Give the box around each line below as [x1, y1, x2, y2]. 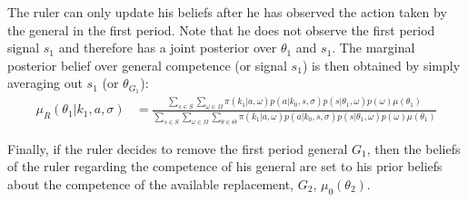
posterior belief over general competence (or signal [7, 55, 287, 74]
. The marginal [332, 38, 415, 57]
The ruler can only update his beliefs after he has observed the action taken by [7, 3, 447, 21]
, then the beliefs [366, 139, 461, 158]
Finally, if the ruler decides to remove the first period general [7, 139, 348, 158]
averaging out [7, 73, 83, 92]
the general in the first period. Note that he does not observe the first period [7, 20, 435, 39]
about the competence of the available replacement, [7, 174, 294, 193]
